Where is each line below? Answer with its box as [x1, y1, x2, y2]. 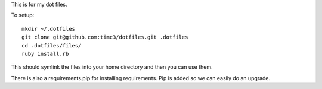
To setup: [11, 12, 35, 19]
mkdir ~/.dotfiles [21, 26, 76, 32]
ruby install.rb [21, 50, 69, 57]
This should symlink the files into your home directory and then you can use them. [11, 63, 213, 71]
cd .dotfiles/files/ [21, 42, 82, 49]
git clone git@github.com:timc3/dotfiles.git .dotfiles [21, 34, 188, 41]
